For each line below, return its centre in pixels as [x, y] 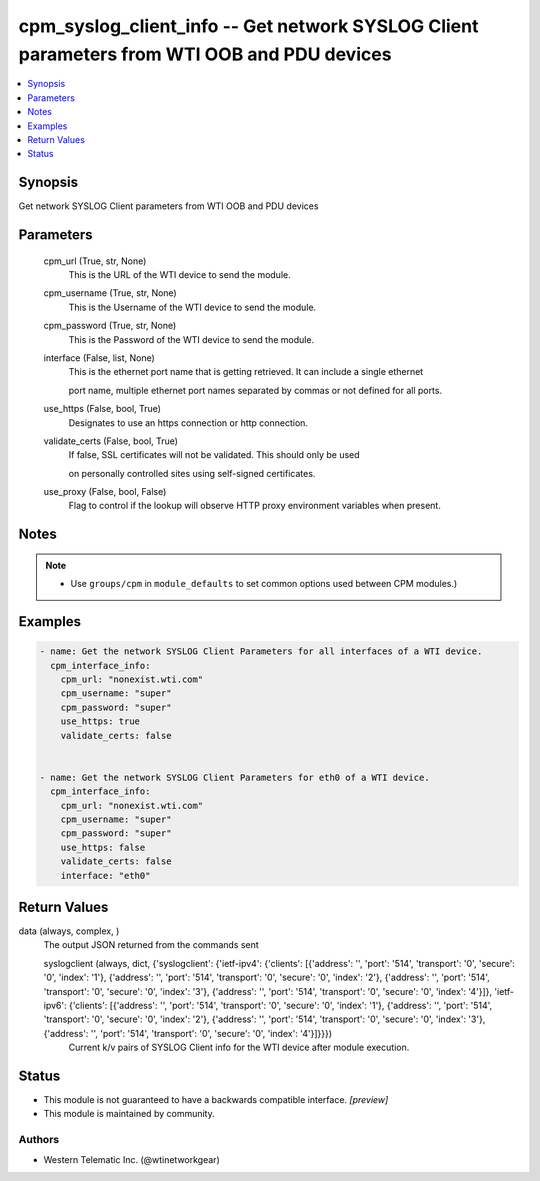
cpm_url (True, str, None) [95, 261]
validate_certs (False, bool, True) [111, 441]
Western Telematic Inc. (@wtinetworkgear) [131, 1159]
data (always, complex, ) [69, 931]
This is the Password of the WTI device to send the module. [191, 339]
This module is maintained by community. [129, 1114]
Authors [39, 1140]
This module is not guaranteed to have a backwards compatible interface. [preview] [216, 1100]
